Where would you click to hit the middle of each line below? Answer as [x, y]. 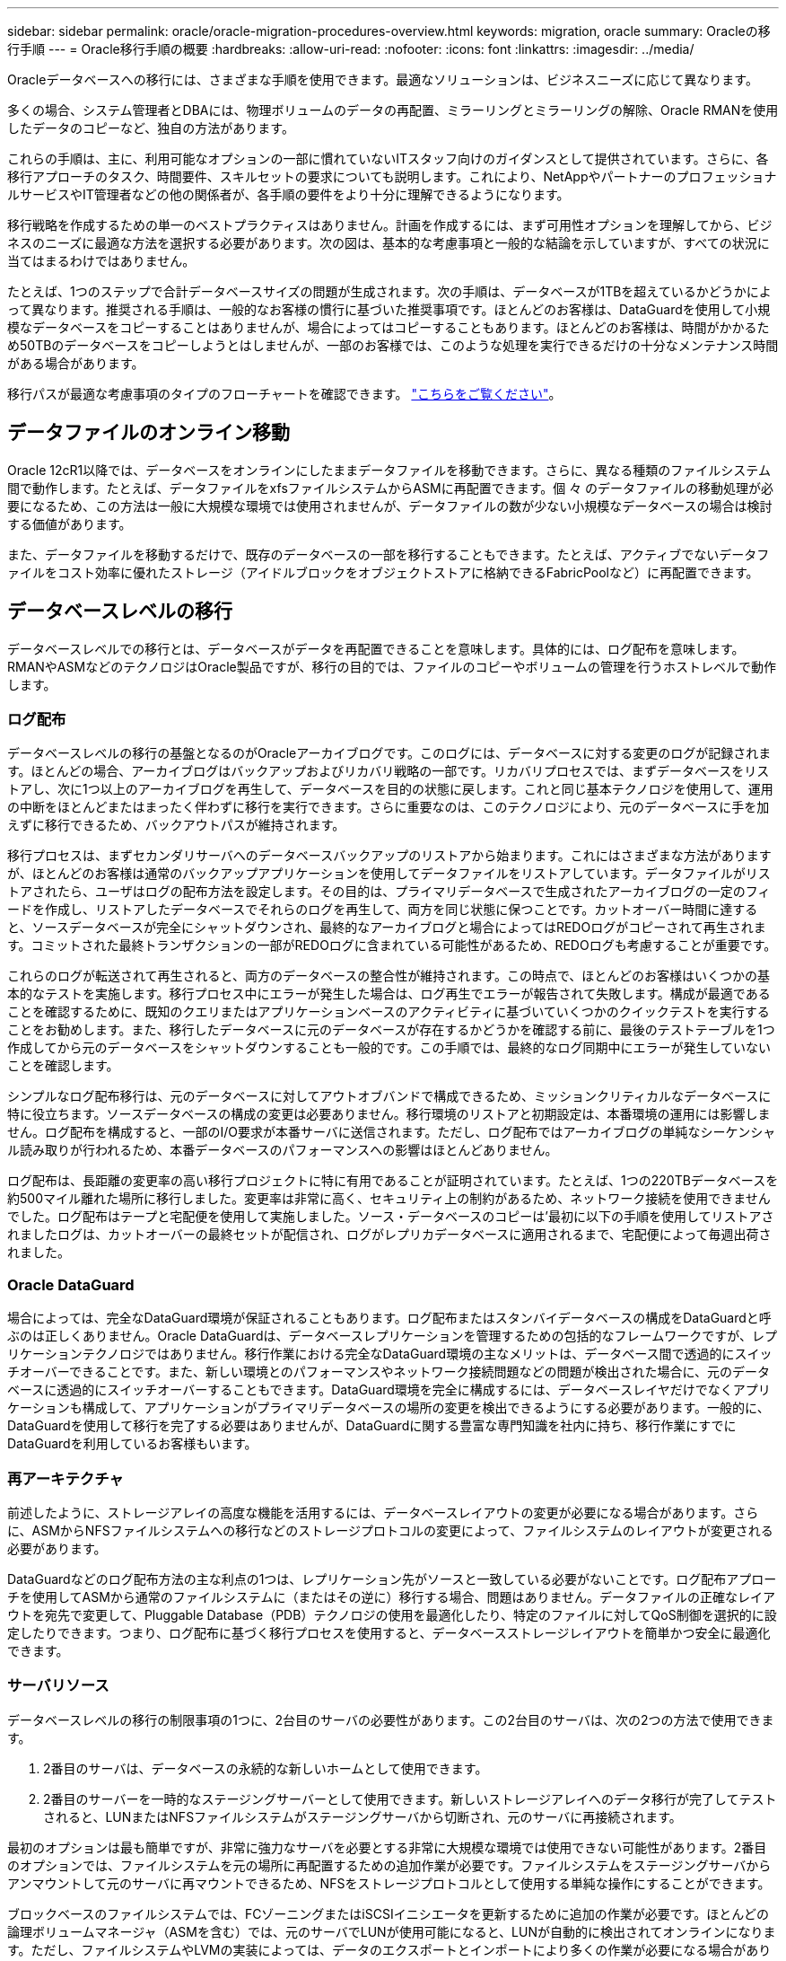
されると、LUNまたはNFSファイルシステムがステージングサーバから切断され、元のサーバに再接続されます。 [362, 1816]
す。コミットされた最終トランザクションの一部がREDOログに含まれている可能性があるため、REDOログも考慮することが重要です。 [392, 945]
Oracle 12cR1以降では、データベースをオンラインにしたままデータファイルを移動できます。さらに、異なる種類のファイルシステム [389, 470]
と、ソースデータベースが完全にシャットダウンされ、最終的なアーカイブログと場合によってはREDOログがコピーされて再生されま [387, 928]
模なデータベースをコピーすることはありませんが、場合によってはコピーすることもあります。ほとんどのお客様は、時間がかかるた [389, 327]
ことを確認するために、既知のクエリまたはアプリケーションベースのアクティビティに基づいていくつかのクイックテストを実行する [389, 1012]
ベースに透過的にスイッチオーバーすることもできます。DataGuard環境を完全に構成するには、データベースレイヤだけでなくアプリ [389, 1390]
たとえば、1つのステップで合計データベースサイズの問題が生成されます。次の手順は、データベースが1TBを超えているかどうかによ [389, 291]
